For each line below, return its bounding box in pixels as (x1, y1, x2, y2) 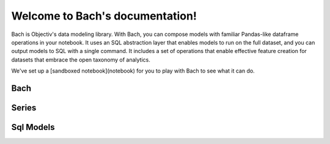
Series (11, 103, 37, 113)
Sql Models (11, 122, 55, 132)
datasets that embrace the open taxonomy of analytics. (11, 56, 151, 63)
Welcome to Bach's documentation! (11, 9, 197, 23)
